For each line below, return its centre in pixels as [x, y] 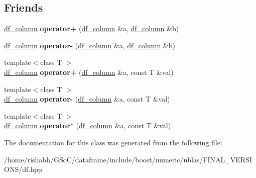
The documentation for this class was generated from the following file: [113, 142]
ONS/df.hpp [23, 169]
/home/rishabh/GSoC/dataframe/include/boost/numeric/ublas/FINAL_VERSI [128, 159]
